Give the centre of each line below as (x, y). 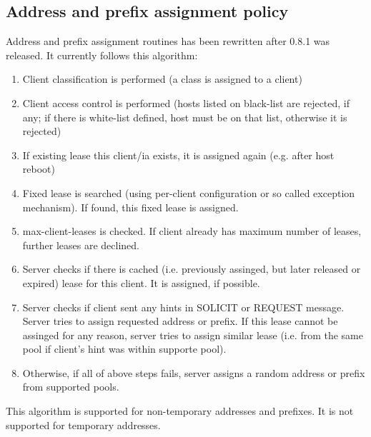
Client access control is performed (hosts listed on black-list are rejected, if (186, 102)
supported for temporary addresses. (83, 425)
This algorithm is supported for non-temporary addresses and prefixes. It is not (180, 411)
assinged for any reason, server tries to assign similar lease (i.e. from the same (193, 335)
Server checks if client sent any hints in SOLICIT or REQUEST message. (183, 307)
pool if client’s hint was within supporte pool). (124, 349)
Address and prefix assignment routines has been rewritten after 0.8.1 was (168, 41)
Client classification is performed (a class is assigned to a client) (162, 79)
